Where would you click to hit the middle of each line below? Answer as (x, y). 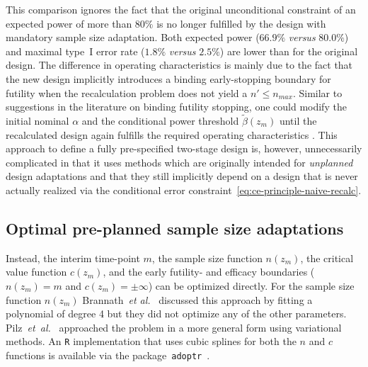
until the (298, 120)
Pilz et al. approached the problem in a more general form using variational (174, 327)
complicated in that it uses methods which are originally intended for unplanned (179, 162)
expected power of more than (69, 23)
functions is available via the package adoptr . (108, 355)
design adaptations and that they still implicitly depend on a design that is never (182, 176)
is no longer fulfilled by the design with (241, 23)
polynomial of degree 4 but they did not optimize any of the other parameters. (176, 314)
